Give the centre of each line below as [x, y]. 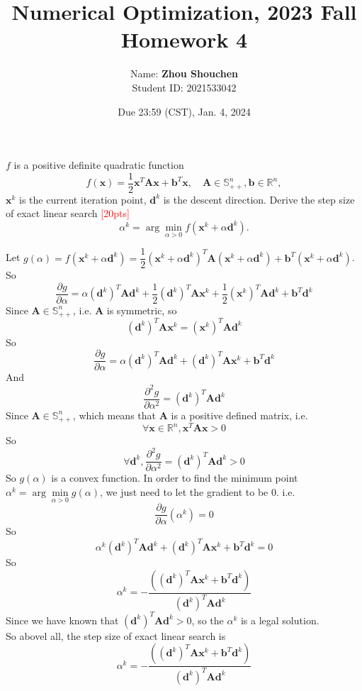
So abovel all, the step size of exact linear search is [116, 635]
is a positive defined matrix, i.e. [239, 415]
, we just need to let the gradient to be [184, 491]
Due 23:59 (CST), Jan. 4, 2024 [184, 111]
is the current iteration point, [83, 199]
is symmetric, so [142, 310]
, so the [208, 620]
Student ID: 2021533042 [184, 87]
